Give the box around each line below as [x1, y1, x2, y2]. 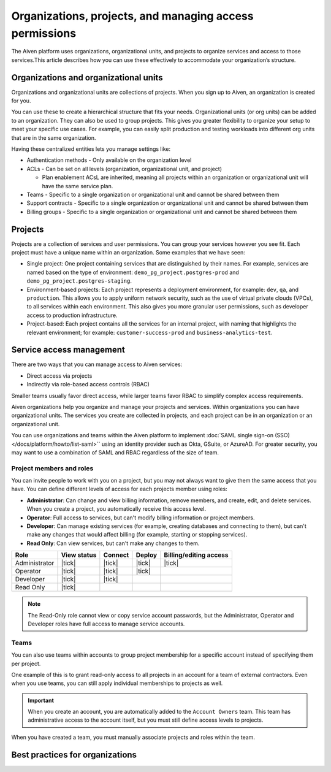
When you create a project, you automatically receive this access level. [26, 505, 207, 513]
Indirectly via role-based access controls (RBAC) [26, 381, 150, 388]
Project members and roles [11, 464, 94, 472]
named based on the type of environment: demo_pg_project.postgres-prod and [26, 269, 239, 276]
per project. [11, 660, 41, 667]
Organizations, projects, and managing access [11, 9, 254, 23]
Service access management [11, 345, 126, 355]
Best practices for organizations [11, 749, 137, 760]
